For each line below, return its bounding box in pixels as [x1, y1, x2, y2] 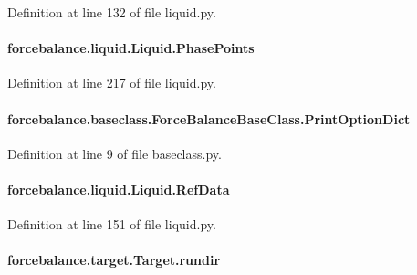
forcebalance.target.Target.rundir [7, 250, 221, 270]
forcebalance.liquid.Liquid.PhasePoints [7, 38, 255, 58]
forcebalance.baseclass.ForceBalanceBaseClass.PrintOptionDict [7, 109, 411, 128]
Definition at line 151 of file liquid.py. [7, 215, 216, 234]
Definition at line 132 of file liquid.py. [7, 3, 216, 21]
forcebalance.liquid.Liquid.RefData [7, 179, 230, 198]
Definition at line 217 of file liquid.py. [7, 73, 216, 92]
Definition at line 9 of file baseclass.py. [7, 143, 222, 163]
